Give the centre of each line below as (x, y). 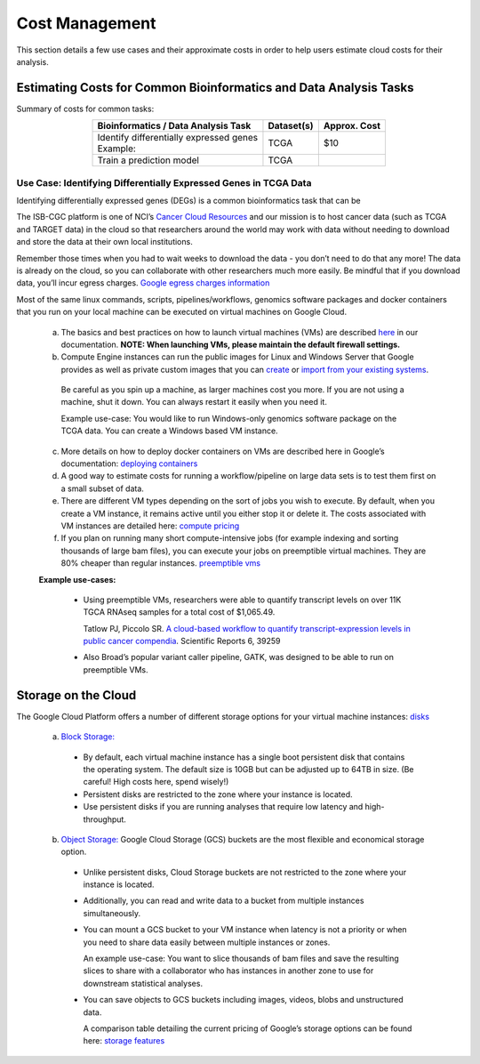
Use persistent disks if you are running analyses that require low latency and (223, 807)
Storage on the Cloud (76, 695)
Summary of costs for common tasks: (85, 109)
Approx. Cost (352, 126)
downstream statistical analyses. (143, 983)
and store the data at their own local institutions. (104, 242)
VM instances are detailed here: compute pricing (150, 526)
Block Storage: (88, 737)
